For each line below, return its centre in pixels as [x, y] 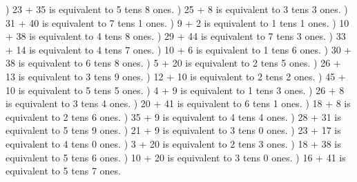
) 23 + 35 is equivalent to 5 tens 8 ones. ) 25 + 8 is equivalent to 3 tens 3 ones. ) [177, 9]
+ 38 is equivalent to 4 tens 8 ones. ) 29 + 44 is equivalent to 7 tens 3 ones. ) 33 [176, 36]
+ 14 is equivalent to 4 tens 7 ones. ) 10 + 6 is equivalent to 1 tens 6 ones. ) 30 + [179, 49]
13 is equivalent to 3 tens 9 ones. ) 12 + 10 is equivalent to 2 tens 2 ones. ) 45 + [176, 76]
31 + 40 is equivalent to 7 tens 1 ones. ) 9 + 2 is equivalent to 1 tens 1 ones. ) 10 [177, 22]
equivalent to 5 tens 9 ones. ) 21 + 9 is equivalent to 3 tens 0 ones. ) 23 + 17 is [173, 130]
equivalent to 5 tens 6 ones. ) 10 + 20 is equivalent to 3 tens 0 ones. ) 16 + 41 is [176, 157]
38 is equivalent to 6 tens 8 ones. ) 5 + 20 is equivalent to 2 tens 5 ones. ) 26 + [173, 63]
